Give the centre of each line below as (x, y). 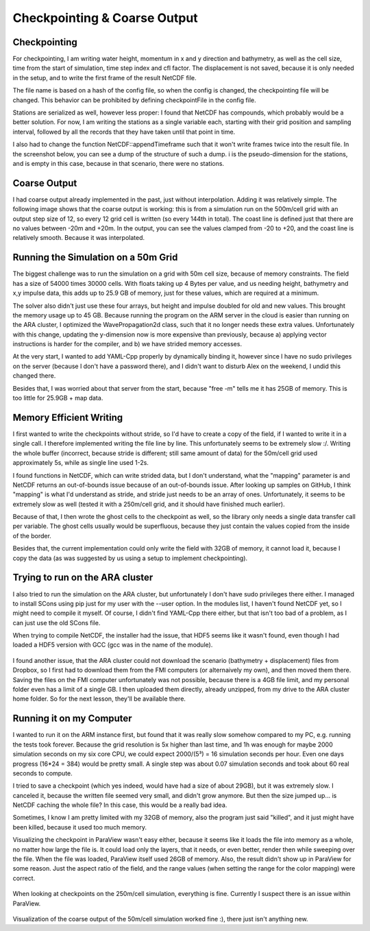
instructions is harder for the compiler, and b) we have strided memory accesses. (127, 344)
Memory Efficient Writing (68, 417)
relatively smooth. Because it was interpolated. (79, 238)
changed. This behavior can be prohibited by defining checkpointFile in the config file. (134, 100)
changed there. (34, 376)
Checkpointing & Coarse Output (105, 18)
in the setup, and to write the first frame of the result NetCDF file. (104, 77)
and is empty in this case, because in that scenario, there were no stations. (119, 163)
